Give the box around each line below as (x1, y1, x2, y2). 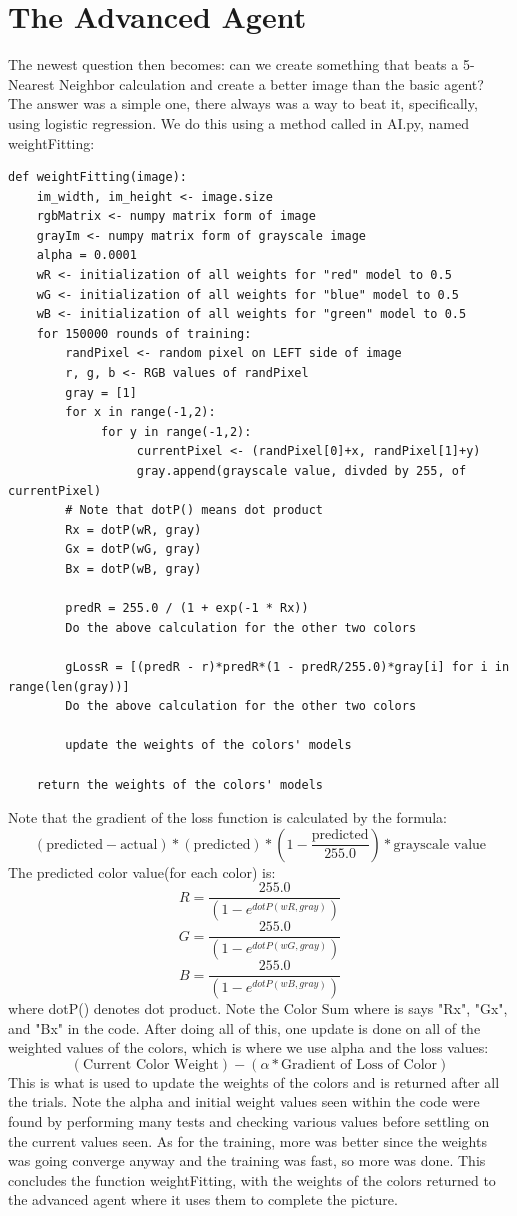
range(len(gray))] (8, 679, 130, 694)
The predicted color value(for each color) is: (8, 861, 276, 882)
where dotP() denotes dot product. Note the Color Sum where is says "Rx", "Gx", (8, 998, 508, 1018)
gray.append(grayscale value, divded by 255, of (136, 464, 467, 478)
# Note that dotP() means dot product (65, 503, 323, 518)
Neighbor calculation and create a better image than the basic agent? (59, 73, 484, 94)
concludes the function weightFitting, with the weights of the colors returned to (8, 1169, 496, 1190)
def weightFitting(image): (8, 170, 187, 185)
